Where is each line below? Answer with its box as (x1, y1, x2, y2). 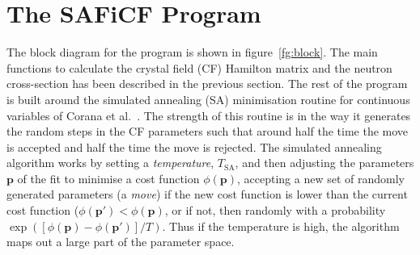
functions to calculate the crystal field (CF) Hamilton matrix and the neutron (6, 59, 392, 76)
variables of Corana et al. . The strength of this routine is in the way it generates (6, 107, 411, 123)
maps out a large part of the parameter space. (6, 233, 235, 250)
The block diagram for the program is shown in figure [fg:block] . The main (6, 44, 378, 61)
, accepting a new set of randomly (236, 169, 405, 186)
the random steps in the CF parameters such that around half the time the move (6, 123, 409, 140)
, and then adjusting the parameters (235, 154, 414, 171)
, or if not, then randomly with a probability (164, 202, 386, 219)
